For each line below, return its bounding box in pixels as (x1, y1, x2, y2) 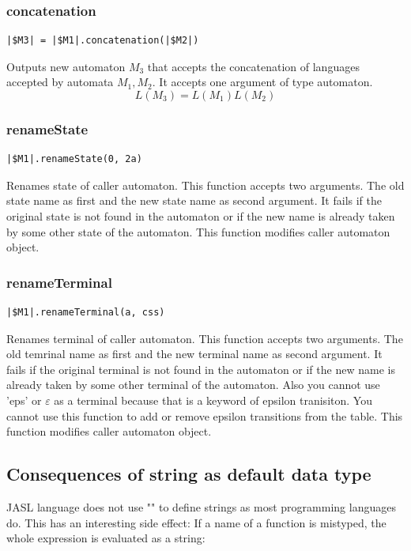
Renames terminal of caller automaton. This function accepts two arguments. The (6, 330, 403, 346)
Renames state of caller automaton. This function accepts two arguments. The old (6, 176, 405, 193)
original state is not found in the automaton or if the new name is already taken (6, 208, 395, 224)
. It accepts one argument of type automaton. (152, 74, 373, 90)
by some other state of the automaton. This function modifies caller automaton (6, 223, 390, 240)
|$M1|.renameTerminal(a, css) (6, 307, 165, 318)
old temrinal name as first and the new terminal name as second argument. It (6, 345, 383, 362)
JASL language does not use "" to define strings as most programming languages (6, 498, 396, 515)
